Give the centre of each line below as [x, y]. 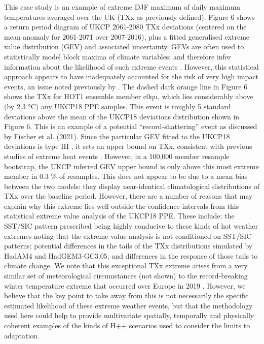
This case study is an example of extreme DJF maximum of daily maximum [122, 7]
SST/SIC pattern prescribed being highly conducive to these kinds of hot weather [131, 226]
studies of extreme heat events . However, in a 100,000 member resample [117, 156]
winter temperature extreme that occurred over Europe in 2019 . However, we [125, 285]
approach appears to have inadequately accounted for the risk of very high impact [131, 76]
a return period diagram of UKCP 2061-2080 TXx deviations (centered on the [125, 27]
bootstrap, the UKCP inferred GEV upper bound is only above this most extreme [131, 166]
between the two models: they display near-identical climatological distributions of [132, 186]
